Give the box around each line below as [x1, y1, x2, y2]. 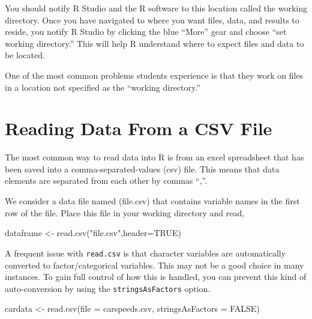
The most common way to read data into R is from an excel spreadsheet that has [5, 151, 304, 163]
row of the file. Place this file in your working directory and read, [5, 206, 245, 219]
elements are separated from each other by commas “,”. [5, 174, 208, 187]
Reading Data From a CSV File [5, 116, 272, 141]
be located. [5, 49, 45, 61]
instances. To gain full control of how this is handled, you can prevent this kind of [5, 270, 307, 283]
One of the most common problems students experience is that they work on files [5, 68, 304, 81]
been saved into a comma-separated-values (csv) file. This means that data [5, 162, 280, 175]
